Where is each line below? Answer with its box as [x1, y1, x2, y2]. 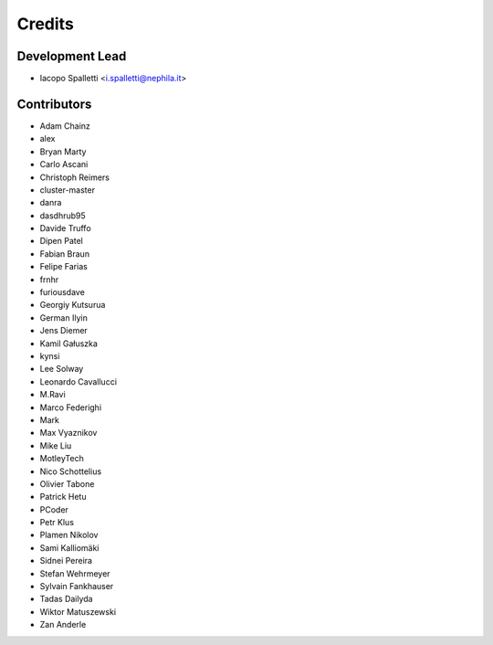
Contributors [16, 96, 92, 111]
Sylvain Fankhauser [39, 581, 114, 592]
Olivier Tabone [39, 478, 95, 489]
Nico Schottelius [39, 466, 102, 477]
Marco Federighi [39, 402, 102, 413]
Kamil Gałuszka [39, 338, 98, 349]
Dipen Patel [39, 236, 84, 247]
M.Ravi [39, 389, 66, 400]
